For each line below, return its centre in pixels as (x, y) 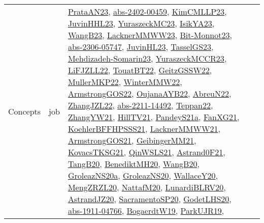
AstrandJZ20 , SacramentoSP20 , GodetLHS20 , (150, 199)
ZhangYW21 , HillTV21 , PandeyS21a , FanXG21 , (154, 117)
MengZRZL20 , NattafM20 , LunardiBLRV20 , (147, 187)
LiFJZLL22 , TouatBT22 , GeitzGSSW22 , (140, 70)
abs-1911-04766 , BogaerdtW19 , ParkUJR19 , (146, 211)
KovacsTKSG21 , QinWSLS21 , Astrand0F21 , (146, 152)
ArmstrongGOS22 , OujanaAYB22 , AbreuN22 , (150, 93)
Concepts (25, 111)
